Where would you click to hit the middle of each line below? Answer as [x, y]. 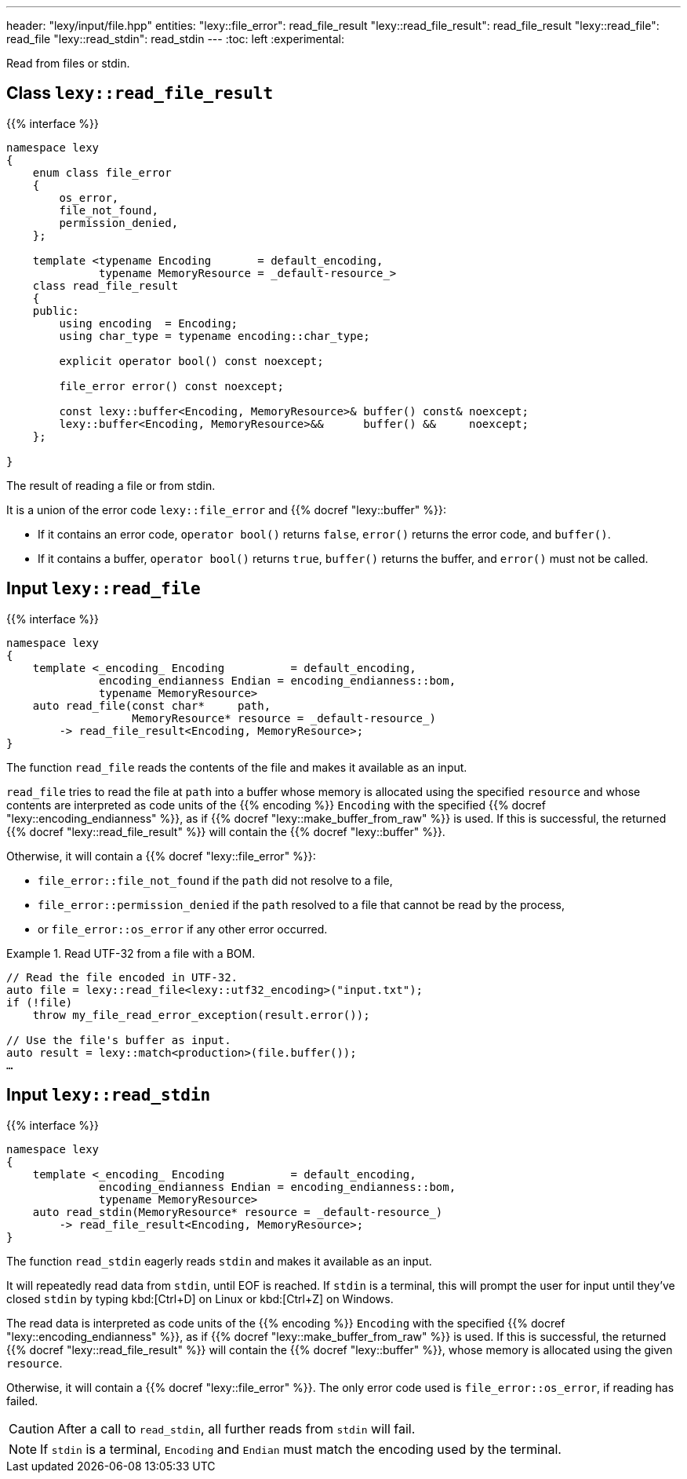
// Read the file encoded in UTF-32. [122, 977]
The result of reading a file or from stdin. [111, 485]
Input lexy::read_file [104, 589]
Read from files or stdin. [68, 63]
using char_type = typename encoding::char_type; [214, 336]
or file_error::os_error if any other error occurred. [183, 929]
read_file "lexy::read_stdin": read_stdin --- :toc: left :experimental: [175, 39]
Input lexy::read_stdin [109, 1095]
